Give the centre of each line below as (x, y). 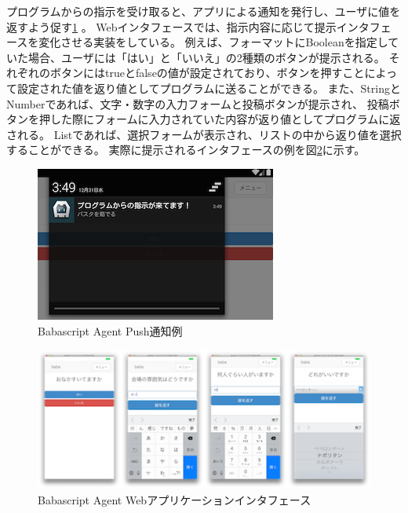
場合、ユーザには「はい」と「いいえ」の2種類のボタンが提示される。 (206, 57)
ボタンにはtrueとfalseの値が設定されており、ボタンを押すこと (207, 73)
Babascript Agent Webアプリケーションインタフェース (175, 499)
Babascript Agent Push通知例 (110, 330)
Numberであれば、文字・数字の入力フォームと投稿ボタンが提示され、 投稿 (198, 103)
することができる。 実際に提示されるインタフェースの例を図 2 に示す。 (186, 150)
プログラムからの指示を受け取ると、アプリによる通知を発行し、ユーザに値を (204, 11)
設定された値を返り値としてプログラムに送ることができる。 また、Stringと (209, 88)
